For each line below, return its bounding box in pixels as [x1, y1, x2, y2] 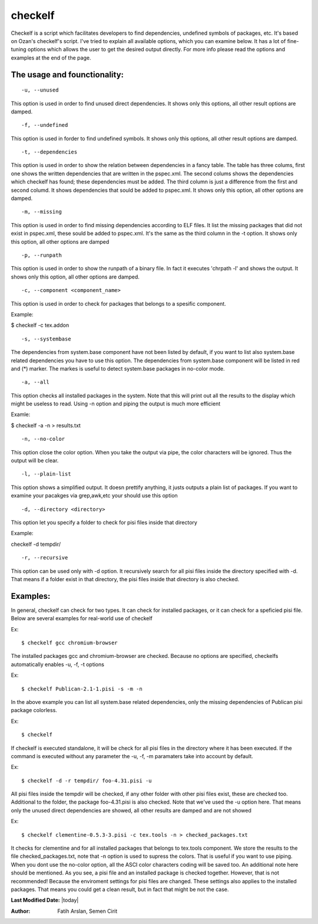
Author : [11, 907, 31, 915]
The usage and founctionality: [11, 70, 124, 80]
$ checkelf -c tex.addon [11, 322, 69, 329]
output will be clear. [11, 457, 59, 464]
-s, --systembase [21, 335, 71, 342]
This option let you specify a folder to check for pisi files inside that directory [11, 519, 197, 526]
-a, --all [21, 379, 49, 386]
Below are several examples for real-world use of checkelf [11, 615, 153, 622]
